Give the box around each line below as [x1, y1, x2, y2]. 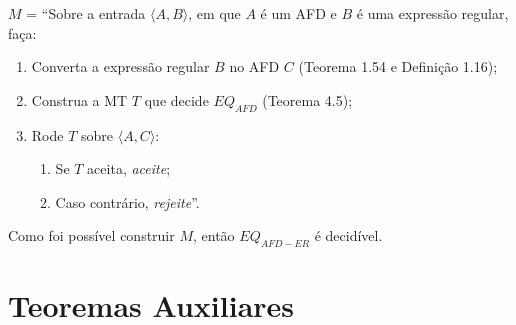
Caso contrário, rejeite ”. [55, 191, 200, 212]
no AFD [229, 56, 280, 77]
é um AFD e [260, 3, 337, 23]
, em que [188, 3, 241, 23]
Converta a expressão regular [31, 56, 210, 77]
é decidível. [314, 225, 383, 246]
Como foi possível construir [8, 225, 175, 246]
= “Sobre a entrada [26, 3, 146, 23]
